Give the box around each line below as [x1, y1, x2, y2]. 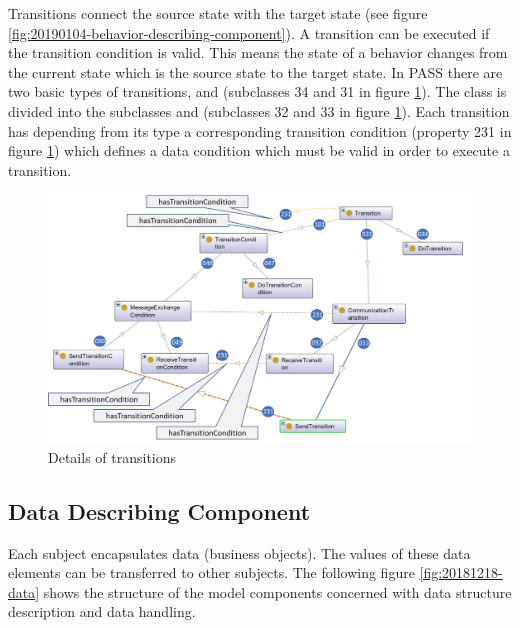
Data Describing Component [8, 495, 311, 526]
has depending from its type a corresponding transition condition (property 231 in [8, 120, 512, 141]
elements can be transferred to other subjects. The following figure [8, 562, 415, 583]
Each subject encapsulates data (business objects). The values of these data [8, 542, 471, 563]
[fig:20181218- [419, 562, 503, 583]
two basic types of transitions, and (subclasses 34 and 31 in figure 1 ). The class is [8, 81, 507, 102]
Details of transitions [48, 446, 177, 467]
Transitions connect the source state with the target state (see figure [8, 3, 428, 23]
